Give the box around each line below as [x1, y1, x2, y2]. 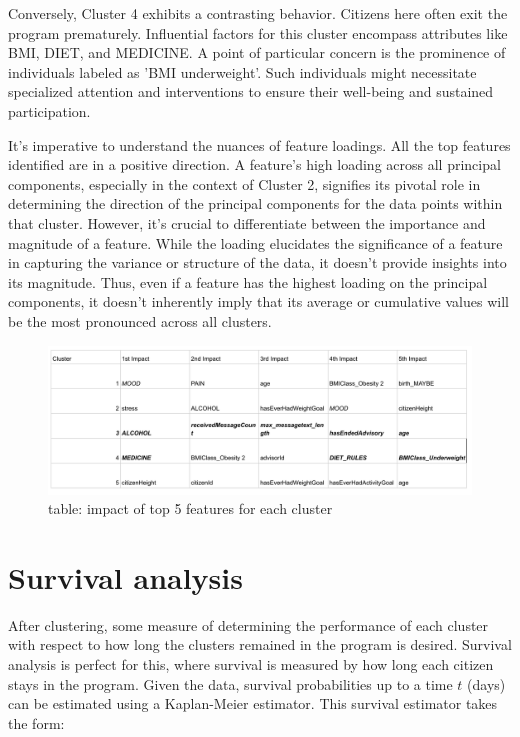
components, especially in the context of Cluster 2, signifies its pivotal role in [8, 173, 481, 194]
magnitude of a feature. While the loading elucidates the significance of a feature [8, 232, 503, 253]
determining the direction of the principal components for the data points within [8, 193, 503, 214]
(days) [467, 673, 506, 694]
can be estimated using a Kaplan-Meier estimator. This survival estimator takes [8, 693, 498, 714]
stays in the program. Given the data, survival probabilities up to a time [8, 673, 453, 694]
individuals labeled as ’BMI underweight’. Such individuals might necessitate [8, 61, 477, 82]
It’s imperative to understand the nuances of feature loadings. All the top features [8, 134, 511, 155]
